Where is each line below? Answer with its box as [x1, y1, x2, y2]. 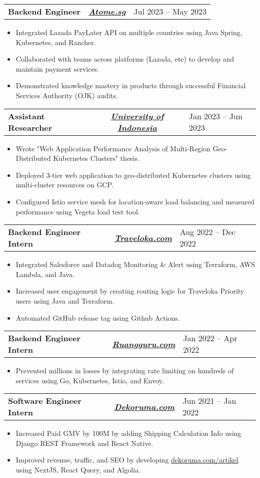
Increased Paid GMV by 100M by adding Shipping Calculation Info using [15, 428, 241, 438]
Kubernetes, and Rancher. [15, 37, 96, 47]
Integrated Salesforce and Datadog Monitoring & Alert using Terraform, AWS [15, 259, 255, 270]
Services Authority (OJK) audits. [15, 90, 118, 100]
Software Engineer [8, 395, 81, 407]
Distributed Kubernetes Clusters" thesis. [15, 153, 139, 163]
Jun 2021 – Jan [182, 395, 236, 407]
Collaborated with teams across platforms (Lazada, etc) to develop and [15, 54, 234, 64]
